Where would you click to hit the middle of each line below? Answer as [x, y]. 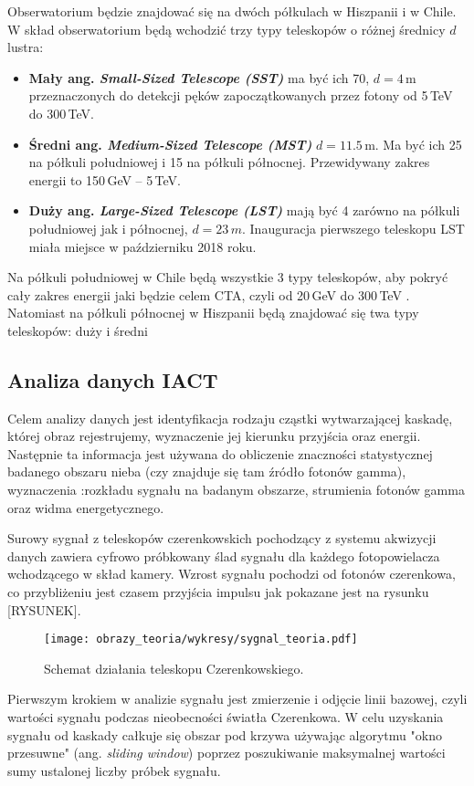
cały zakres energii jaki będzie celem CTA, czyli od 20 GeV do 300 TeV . [209, 294]
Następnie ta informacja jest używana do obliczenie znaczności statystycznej [220, 453]
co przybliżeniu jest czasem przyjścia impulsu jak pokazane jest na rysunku [218, 592]
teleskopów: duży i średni [78, 330]
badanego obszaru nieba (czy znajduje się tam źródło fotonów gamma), [207, 472]
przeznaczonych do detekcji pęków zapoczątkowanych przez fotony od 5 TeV [241, 95]
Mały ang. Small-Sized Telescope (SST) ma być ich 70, [199, 77]
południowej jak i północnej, [108, 228]
